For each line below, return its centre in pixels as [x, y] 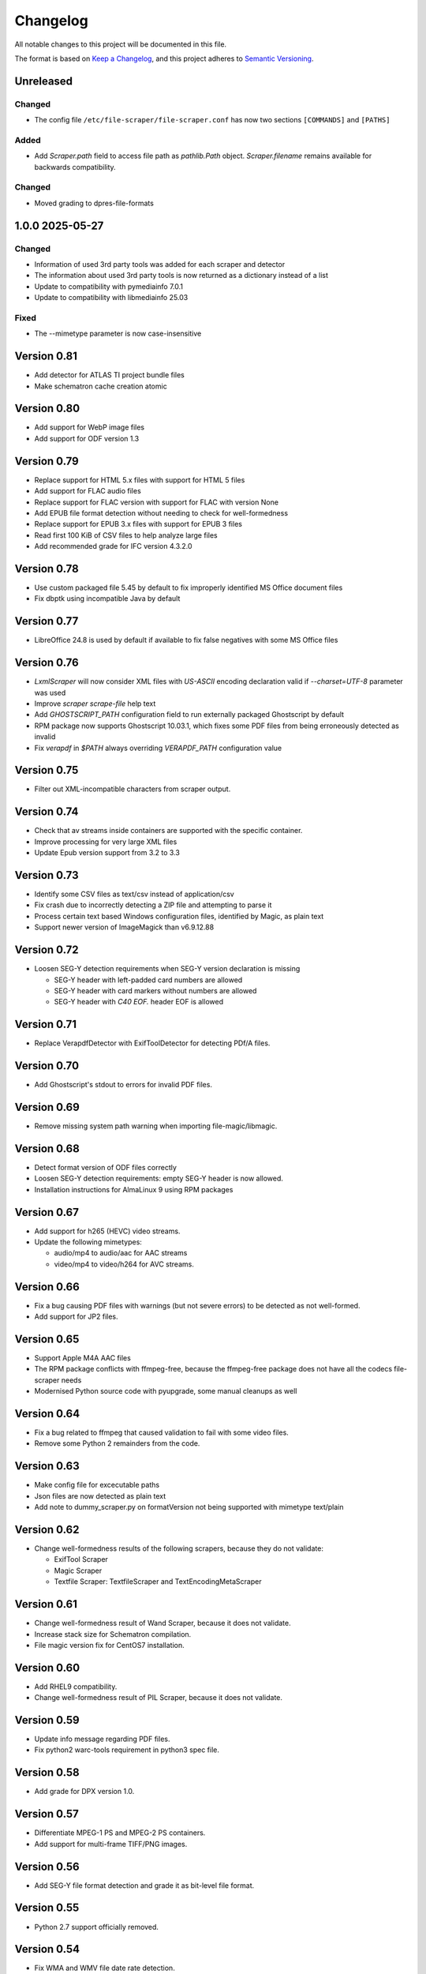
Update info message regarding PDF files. [102, 1739]
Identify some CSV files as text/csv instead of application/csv [134, 894]
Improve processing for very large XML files [106, 842]
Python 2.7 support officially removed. [97, 1927]
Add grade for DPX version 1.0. [84, 1792]
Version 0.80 [47, 409]
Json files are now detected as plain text [100, 1496]
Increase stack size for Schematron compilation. [113, 1634]
